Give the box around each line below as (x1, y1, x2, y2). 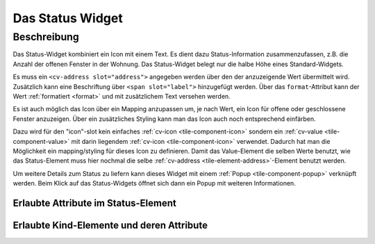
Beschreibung (12, 31, 79, 43)
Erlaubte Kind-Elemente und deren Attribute (12, 219, 208, 231)
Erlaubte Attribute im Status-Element (12, 197, 176, 209)
